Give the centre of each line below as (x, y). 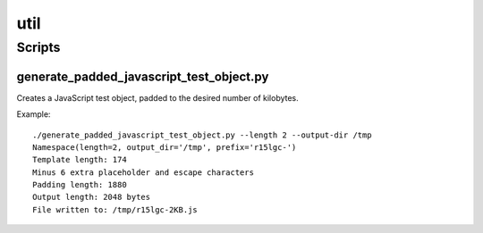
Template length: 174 (80, 160)
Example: (34, 114)
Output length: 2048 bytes (92, 197)
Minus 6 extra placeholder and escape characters (144, 172)
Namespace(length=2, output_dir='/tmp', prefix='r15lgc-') (165, 147)
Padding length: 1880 (80, 185)
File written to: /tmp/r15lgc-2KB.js (115, 209)
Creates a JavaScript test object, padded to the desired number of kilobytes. (157, 97)
